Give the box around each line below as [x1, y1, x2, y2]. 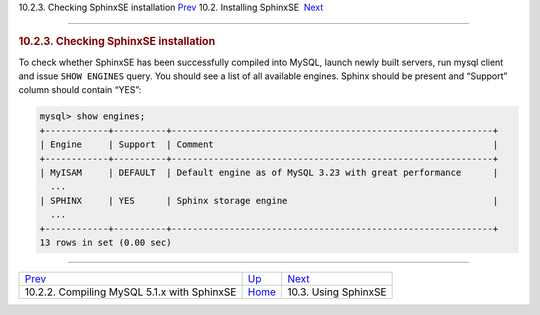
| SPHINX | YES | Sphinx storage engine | [39, 195, 499, 206]
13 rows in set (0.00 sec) [39, 236, 172, 248]
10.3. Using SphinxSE [286, 285, 387, 299]
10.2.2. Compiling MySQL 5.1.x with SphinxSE [24, 285, 237, 299]
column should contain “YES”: [18, 84, 142, 96]
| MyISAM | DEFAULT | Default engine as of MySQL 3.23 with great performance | [39, 166, 499, 178]
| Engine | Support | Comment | [39, 139, 499, 150]
